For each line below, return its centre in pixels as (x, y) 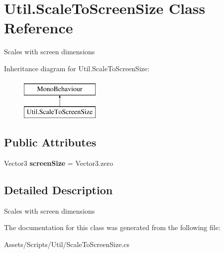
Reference (39, 28)
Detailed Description (58, 190)
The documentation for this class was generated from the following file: (112, 227)
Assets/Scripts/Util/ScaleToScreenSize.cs (67, 244)
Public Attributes (50, 142)
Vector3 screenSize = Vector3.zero (58, 163)
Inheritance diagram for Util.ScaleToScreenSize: (77, 68)
